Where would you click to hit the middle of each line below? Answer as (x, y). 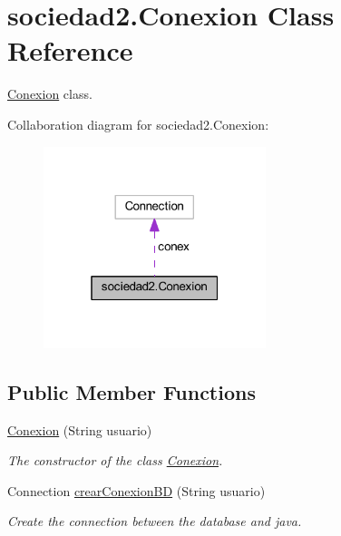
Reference (70, 50)
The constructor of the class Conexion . (115, 460)
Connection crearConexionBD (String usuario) (136, 490)
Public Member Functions (132, 391)
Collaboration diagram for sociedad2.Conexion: (138, 124)
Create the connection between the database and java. (155, 521)
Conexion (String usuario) (80, 429)
